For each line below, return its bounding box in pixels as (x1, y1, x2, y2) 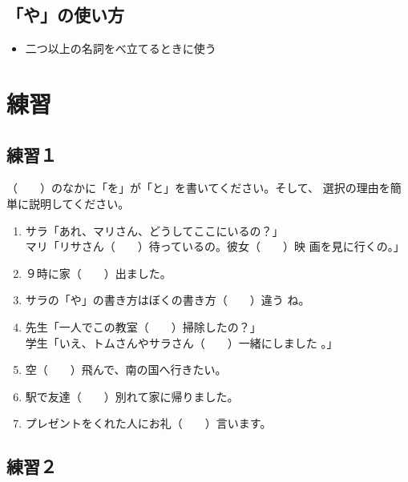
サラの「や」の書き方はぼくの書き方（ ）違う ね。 (25, 291, 310, 308)
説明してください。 (28, 195, 130, 211)
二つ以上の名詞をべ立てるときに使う (25, 40, 216, 57)
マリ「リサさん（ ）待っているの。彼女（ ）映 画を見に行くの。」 (25, 238, 405, 255)
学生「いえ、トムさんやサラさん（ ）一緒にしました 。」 (25, 334, 338, 351)
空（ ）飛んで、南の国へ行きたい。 (25, 361, 227, 378)
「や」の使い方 (6, 2, 124, 27)
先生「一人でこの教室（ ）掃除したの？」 (25, 318, 261, 335)
